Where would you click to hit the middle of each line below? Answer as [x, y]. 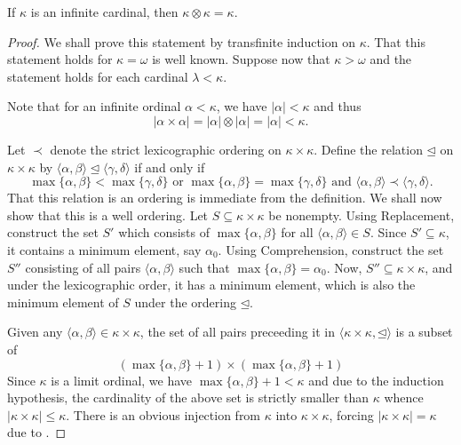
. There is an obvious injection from [163, 414]
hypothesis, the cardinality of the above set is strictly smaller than [188, 397]
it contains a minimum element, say [104, 249]
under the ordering [185, 302]
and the [391, 59]
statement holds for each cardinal [98, 76]
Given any [35, 332]
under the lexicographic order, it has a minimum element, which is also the [211, 285]
